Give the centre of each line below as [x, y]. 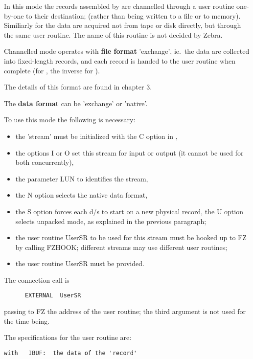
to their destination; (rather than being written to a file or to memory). [133, 15]
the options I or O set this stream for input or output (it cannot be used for [129, 152]
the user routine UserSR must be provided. [80, 263]
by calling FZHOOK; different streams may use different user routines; [121, 247]
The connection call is [37, 280]
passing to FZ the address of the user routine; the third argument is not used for [125, 311]
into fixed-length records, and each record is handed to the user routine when [120, 60]
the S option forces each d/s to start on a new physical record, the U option [129, 211]
